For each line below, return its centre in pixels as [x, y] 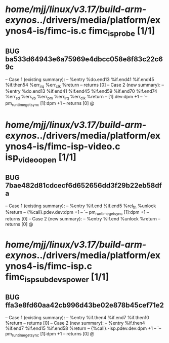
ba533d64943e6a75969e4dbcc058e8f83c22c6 [84, 59]
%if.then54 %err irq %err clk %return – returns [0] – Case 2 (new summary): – [85, 85]
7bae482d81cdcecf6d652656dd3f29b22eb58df [83, 186]
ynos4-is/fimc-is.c [46, 31]
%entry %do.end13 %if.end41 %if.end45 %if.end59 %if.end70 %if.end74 [81, 91]
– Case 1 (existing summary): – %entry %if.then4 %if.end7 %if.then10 [77, 317]
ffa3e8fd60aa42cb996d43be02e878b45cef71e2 [85, 305]
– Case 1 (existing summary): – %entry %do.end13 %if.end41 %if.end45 [80, 79]
